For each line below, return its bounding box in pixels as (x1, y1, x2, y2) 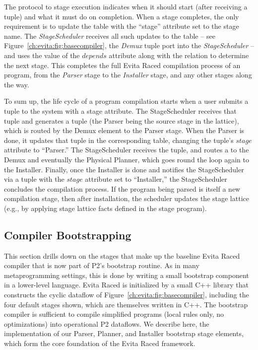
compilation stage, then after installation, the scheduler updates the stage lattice (4, 193, 249, 204)
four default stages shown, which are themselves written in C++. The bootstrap (4, 299, 248, 309)
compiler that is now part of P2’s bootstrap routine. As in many (4, 260, 199, 271)
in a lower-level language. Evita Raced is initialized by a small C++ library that (4, 280, 249, 290)
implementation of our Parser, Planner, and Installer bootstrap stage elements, (4, 328, 244, 339)
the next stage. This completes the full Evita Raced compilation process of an (4, 60, 241, 70)
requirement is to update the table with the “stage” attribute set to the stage (4, 21, 239, 31)
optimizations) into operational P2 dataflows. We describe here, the (4, 318, 209, 329)
